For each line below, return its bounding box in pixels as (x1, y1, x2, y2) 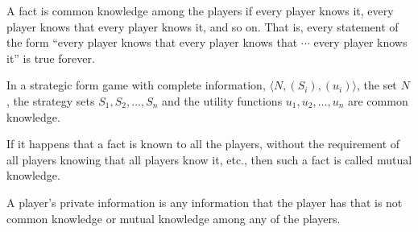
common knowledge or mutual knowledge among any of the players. (6, 209, 341, 226)
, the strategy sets (6, 92, 95, 109)
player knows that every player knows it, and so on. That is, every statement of (6, 18, 399, 35)
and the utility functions (162, 92, 283, 109)
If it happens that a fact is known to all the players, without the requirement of (6, 135, 400, 152)
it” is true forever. (6, 49, 95, 66)
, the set (356, 77, 397, 93)
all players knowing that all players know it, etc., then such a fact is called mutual (6, 151, 412, 168)
